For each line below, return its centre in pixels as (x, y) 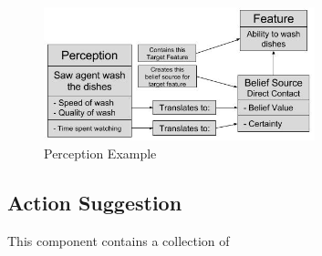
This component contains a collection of (119, 240)
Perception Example (100, 153)
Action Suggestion (95, 202)
